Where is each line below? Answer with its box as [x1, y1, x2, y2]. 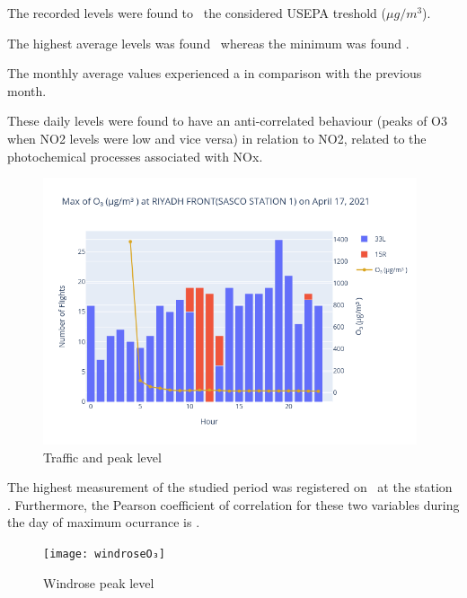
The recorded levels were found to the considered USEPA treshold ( [7, 4, 386, 22]
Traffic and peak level [43, 447, 162, 466]
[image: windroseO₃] [43, 547, 166, 560]
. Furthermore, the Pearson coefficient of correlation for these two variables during [7, 495, 460, 514]
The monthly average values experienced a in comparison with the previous [7, 64, 422, 83]
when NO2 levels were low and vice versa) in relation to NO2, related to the [7, 128, 427, 147]
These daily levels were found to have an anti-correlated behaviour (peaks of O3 [7, 111, 447, 130]
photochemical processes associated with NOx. [7, 146, 263, 165]
